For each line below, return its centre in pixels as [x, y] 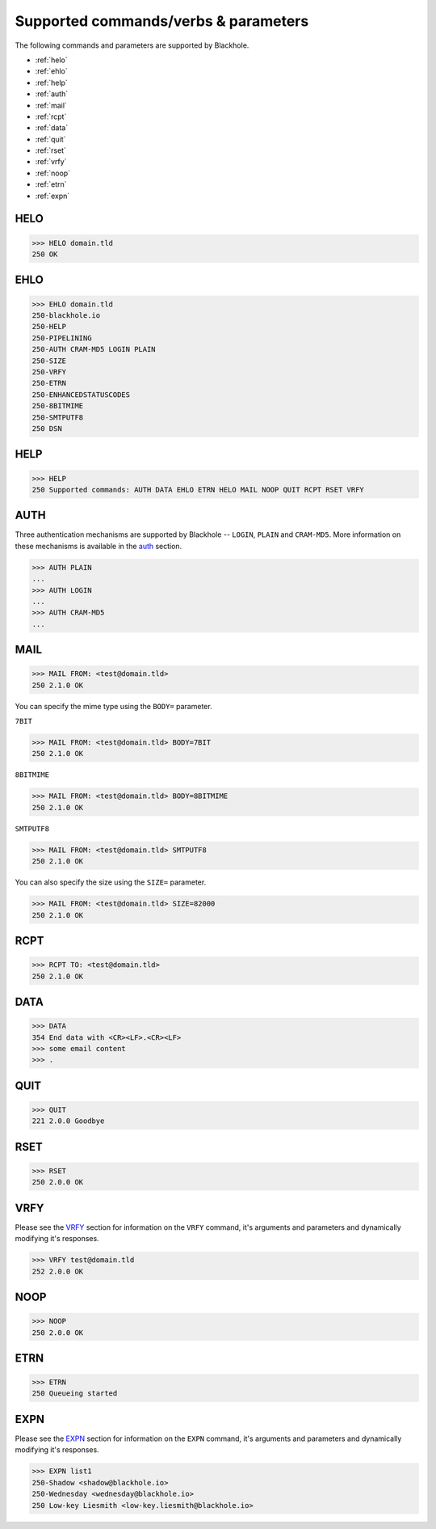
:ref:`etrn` [51, 184]
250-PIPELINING [62, 338]
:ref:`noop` [53, 173]
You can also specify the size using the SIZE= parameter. [111, 882]
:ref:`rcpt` [51, 116]
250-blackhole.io [66, 315]
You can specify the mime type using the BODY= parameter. [114, 706]
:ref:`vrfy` [51, 162]
